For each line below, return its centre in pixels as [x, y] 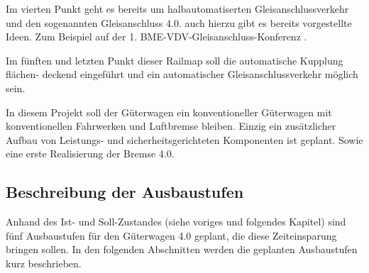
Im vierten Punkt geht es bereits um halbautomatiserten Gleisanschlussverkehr [177, 9]
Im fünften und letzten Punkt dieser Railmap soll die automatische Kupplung [175, 60]
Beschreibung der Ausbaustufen [125, 192]
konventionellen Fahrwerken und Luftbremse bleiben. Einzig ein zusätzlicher [171, 126]
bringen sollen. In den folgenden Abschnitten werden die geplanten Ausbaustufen [182, 249]
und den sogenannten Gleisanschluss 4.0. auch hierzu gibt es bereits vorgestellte [179, 22]
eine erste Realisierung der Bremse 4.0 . [90, 154]
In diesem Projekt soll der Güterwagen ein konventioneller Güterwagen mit [169, 112]
